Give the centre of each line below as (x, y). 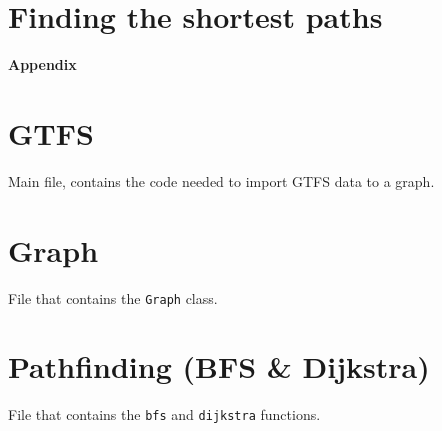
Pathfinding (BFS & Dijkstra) (219, 366)
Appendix (42, 64)
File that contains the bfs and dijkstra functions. (164, 414)
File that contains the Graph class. (113, 297)
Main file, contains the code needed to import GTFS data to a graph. (221, 180)
